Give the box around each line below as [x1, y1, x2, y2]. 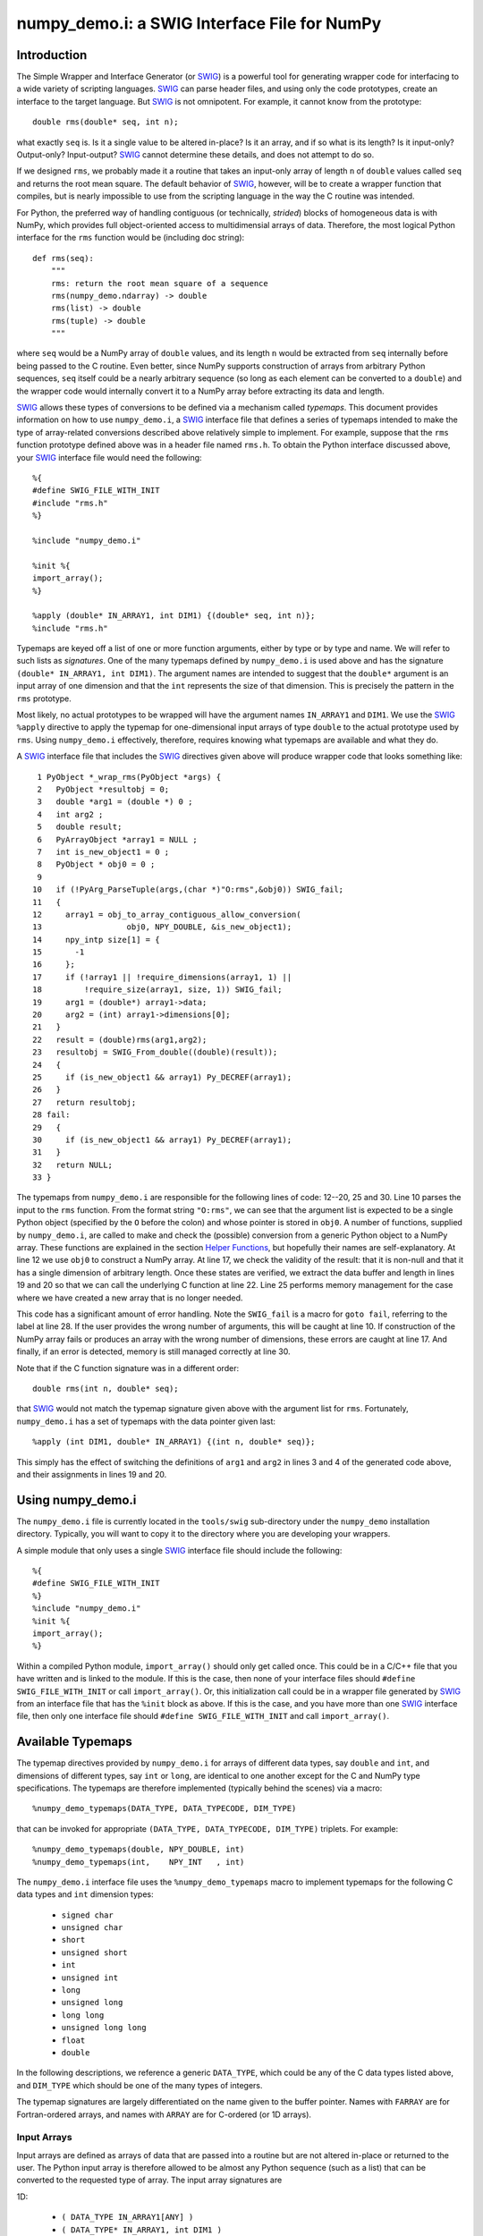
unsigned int [61, 1972, 119, 1983]
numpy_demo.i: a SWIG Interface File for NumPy [16, 13, 382, 33]
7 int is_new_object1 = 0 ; [37, 846, 170, 857]
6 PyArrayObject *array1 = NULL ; [37, 834, 199, 844]
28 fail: [32, 1110, 71, 1120]
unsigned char [61, 1923, 123, 1933]
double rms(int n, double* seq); [32, 1383, 179, 1393]
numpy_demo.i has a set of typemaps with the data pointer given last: [16, 1416, 276, 1427]
